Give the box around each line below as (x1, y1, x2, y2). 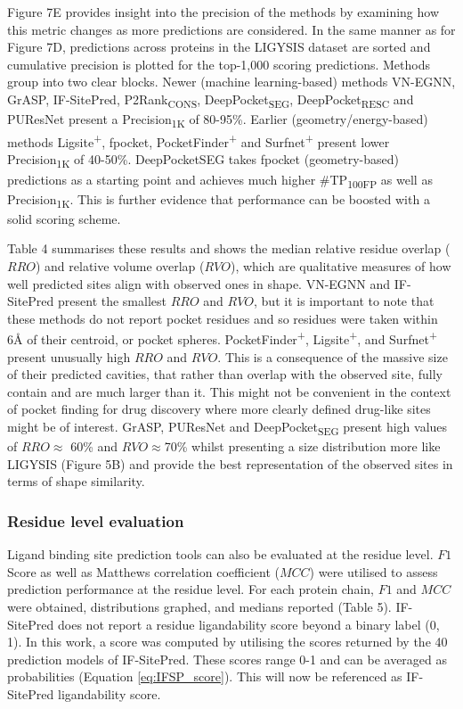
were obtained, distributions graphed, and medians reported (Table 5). (7, 597, 392, 615)
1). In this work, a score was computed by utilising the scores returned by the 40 (7, 632, 448, 651)
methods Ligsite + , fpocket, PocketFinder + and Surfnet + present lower (7, 130, 390, 151)
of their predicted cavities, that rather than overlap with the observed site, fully (7, 365, 443, 383)
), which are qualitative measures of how (230, 257, 451, 276)
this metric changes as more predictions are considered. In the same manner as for (7, 20, 456, 38)
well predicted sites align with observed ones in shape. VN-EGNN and (7, 274, 391, 293)
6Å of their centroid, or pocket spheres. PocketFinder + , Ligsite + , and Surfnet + (7, 327, 437, 349)
